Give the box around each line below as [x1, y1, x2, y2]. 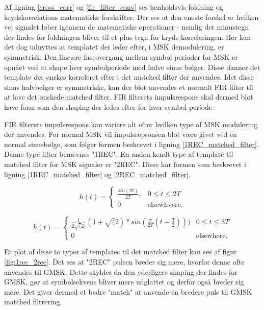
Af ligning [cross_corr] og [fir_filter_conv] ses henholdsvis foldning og [4, 2, 223, 12]
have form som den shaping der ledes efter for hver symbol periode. [4, 101, 214, 112]
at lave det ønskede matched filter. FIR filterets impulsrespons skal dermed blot [4, 91, 253, 102]
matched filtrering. [4, 296, 62, 307]
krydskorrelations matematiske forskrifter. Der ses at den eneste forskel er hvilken [4, 11, 259, 22]
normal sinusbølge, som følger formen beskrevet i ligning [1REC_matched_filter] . [4, 138, 259, 149]
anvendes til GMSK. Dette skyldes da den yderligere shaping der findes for [4, 266, 237, 277]
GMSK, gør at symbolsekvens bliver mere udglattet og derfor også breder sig [4, 276, 244, 287]
